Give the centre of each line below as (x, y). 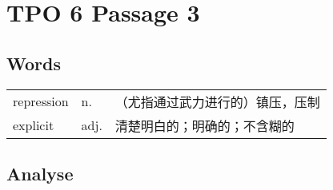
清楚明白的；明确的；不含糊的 (205, 125)
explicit (34, 125)
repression (41, 101)
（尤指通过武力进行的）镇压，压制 (217, 101)
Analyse (40, 173)
